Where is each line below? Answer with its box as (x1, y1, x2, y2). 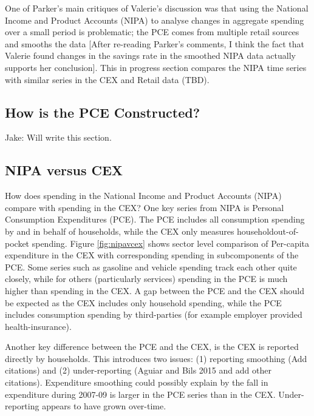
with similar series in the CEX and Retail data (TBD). (5, 73, 210, 86)
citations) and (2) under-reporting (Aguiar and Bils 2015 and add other (5, 364, 271, 377)
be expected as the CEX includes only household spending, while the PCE (5, 296, 282, 309)
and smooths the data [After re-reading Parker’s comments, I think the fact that (5, 37, 305, 50)
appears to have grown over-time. (42, 400, 166, 412)
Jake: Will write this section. (5, 131, 112, 144)
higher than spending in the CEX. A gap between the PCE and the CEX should (5, 284, 304, 297)
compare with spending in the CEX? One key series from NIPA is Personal (5, 201, 284, 213)
